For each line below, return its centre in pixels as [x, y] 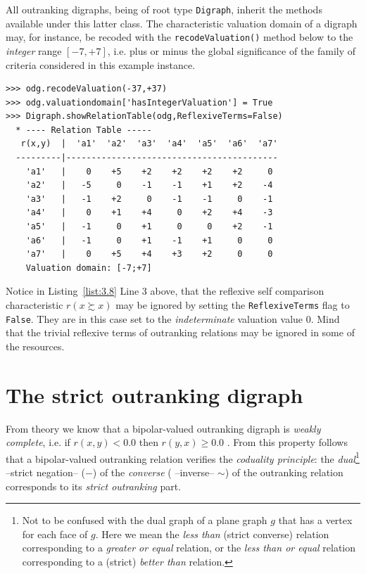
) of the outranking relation [284, 472]
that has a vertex [315, 520]
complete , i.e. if [38, 442]
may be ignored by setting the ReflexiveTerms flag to [233, 305]
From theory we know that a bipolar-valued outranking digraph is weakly [163, 428]
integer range [34, 50]
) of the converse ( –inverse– [153, 472]
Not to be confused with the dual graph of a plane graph [145, 520]
